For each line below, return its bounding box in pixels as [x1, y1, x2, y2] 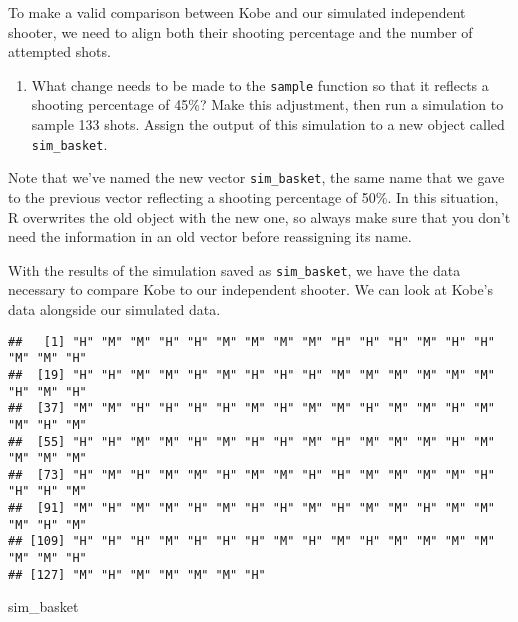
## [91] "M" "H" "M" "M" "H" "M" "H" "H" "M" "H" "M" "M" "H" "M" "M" [8, 501, 495, 516]
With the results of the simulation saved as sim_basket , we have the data [8, 259, 461, 280]
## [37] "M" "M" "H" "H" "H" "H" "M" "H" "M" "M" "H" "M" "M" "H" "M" [8, 401, 495, 416]
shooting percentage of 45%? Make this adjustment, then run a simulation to [31, 94, 504, 115]
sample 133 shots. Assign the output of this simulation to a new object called [31, 114, 505, 135]
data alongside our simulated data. [8, 298, 221, 319]
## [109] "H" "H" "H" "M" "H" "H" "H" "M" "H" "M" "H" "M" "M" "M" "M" [8, 534, 495, 549]
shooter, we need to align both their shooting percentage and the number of [8, 21, 473, 42]
